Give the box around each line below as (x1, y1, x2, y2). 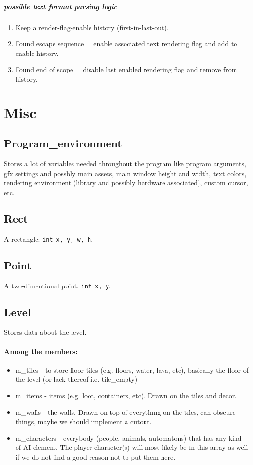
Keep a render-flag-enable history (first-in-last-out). (15, 22, 169, 32)
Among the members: (4, 346, 78, 356)
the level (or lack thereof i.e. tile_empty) (15, 374, 138, 384)
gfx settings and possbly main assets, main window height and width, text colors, (4, 168, 247, 178)
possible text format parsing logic (4, 1, 118, 11)
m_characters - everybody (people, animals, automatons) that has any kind (15, 432, 242, 443)
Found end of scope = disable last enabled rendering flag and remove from (15, 64, 237, 74)
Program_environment (4, 136, 122, 151)
